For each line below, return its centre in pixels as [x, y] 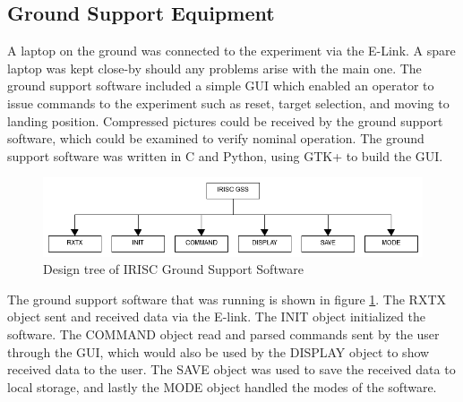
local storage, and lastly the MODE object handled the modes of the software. [222, 386]
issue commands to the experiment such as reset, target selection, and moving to [228, 103]
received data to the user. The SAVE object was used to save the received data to [231, 369]
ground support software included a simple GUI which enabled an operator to [221, 86]
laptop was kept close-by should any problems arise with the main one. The [214, 68]
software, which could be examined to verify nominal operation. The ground [216, 138]
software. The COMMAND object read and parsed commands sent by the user [223, 334]
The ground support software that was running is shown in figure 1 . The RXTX [227, 299]
